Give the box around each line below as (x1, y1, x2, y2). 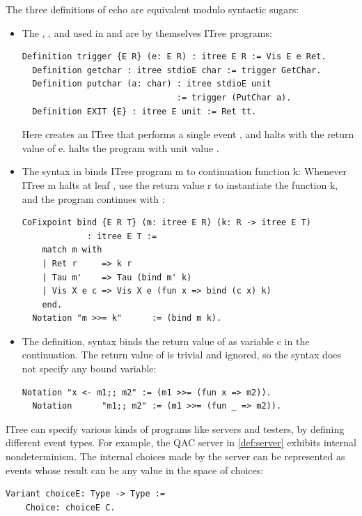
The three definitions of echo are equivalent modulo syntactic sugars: (6, 2, 299, 16)
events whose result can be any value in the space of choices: (6, 462, 264, 477)
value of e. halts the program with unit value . (22, 140, 219, 155)
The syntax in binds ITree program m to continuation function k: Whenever (22, 164, 347, 179)
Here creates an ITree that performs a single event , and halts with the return (22, 127, 354, 142)
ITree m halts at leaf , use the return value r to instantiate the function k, (22, 177, 338, 192)
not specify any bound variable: (22, 361, 157, 376)
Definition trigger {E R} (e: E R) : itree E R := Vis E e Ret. (22, 52, 326, 62)
